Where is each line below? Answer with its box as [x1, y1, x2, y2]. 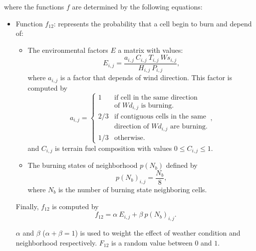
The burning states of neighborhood [27, 160, 138, 170]
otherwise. [114, 134, 145, 141]
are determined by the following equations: [72, 1, 203, 11]
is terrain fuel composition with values [55, 142, 172, 153]
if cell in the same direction [114, 94, 198, 101]
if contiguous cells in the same [114, 113, 207, 121]
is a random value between [111, 237, 193, 248]
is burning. [141, 102, 174, 109]
